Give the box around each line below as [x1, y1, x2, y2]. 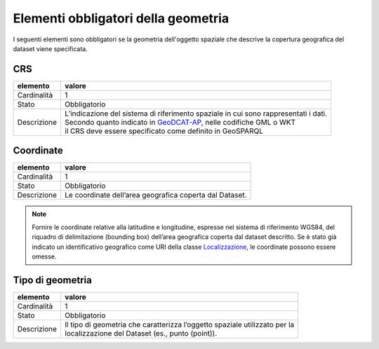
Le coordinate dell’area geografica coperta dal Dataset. [64, 190, 247, 200]
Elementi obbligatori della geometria [13, 11, 230, 26]
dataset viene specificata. [13, 44, 88, 53]
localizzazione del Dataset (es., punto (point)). [64, 328, 218, 338]
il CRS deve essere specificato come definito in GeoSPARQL [64, 126, 263, 136]
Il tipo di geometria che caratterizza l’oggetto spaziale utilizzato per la [64, 320, 295, 329]
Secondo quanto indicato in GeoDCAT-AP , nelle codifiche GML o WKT [64, 117, 296, 127]
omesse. [32, 252, 57, 261]
